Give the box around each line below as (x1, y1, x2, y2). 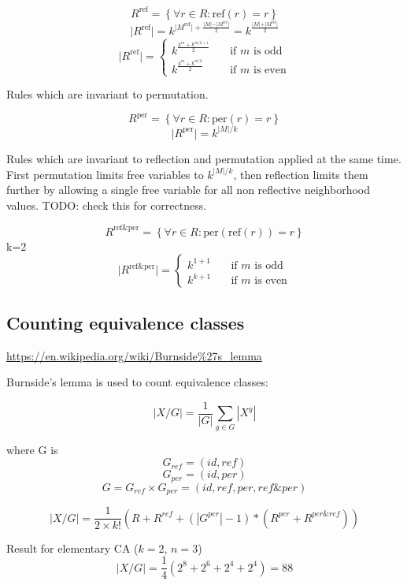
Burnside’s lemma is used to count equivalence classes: (6, 374, 268, 390)
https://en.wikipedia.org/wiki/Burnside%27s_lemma (6, 347, 262, 363)
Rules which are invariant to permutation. (6, 86, 209, 102)
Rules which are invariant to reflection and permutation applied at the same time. (6, 150, 401, 166)
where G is (6, 441, 58, 457)
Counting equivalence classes (6, 310, 245, 334)
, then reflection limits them (233, 166, 368, 182)
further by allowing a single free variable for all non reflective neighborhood (6, 181, 371, 198)
